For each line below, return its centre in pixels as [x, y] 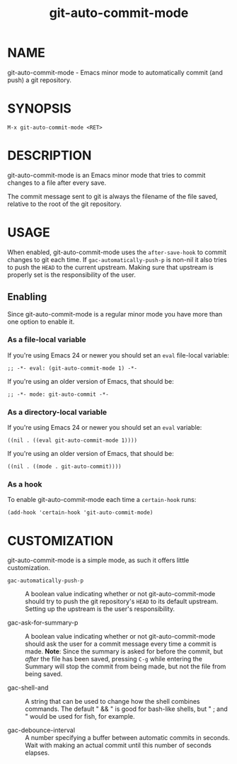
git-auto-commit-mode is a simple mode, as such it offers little [98, 560]
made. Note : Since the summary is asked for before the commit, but [124, 651]
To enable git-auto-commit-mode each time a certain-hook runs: [102, 500]
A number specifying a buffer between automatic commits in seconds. [127, 738]
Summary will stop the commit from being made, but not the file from [126, 666]
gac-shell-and [28, 688]
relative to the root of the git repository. [64, 204]
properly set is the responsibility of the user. [71, 275]
